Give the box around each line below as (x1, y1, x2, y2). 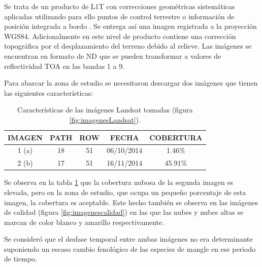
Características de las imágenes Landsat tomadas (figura (17, 104, 193, 115)
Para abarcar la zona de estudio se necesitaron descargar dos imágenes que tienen (4, 78, 258, 88)
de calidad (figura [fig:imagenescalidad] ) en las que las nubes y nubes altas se (4, 207, 244, 217)
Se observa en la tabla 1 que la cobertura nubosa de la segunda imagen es (4, 177, 234, 187)
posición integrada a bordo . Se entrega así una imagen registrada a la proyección (4, 21, 257, 31)
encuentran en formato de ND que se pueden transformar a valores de (4, 50, 221, 61)
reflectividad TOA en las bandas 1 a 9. (4, 60, 125, 71)
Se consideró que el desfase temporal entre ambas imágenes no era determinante (4, 234, 253, 244)
